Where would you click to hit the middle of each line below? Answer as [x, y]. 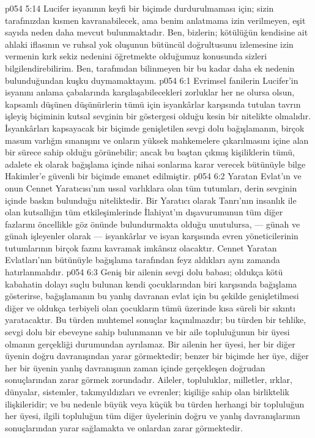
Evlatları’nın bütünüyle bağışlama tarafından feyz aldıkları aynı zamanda [143, 260]
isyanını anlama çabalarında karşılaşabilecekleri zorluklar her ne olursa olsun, [150, 92]
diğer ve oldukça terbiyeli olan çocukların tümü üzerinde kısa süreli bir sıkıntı [150, 307]
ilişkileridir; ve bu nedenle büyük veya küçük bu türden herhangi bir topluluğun [155, 403]
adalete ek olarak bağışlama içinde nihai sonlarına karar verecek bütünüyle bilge [155, 164]
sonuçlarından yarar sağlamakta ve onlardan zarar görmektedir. [124, 427]
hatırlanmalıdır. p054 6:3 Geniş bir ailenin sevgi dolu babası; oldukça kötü [144, 272]
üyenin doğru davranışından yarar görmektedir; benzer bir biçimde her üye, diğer [157, 356]
